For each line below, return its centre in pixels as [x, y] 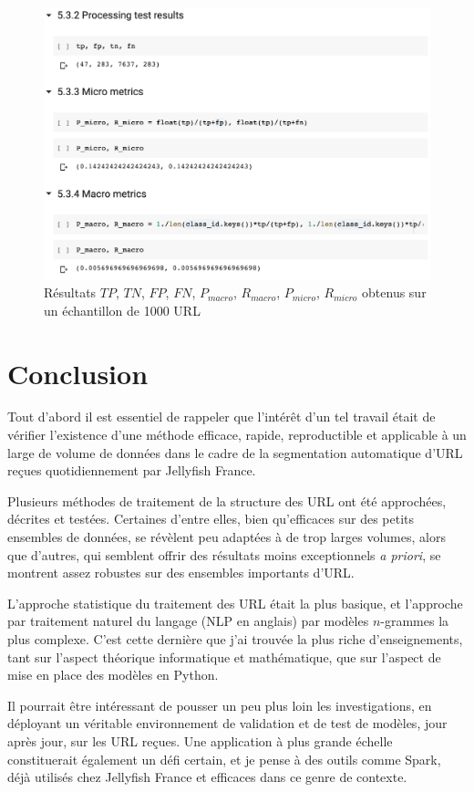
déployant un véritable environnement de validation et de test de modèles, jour [227, 723]
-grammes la [415, 621]
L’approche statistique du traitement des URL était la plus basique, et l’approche [235, 603]
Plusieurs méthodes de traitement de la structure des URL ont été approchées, [227, 500]
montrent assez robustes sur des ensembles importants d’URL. [181, 573]
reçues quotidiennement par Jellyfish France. [132, 470]
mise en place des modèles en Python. [113, 675]
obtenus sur [394, 292]
